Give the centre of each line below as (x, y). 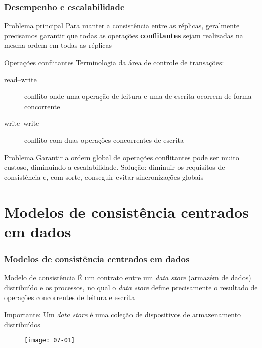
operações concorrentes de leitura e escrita (70, 297)
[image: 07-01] (50, 341)
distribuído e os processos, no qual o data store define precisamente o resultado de (131, 287)
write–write (22, 123)
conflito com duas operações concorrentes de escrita (104, 140)
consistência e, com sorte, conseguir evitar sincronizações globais (104, 177)
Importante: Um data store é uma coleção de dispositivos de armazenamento (123, 314)
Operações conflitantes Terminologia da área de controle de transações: (114, 62)
